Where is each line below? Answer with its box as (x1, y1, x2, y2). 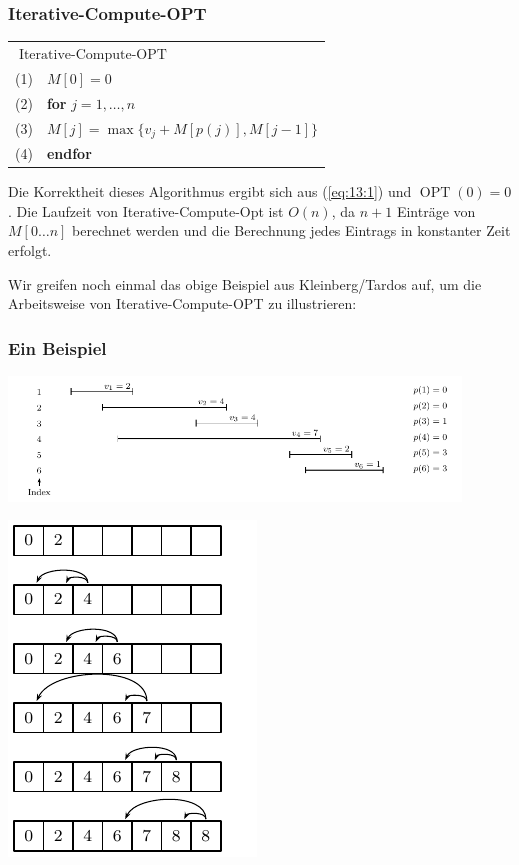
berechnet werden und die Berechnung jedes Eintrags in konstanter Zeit (72, 220, 511, 241)
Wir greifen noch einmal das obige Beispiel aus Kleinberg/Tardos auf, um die (8, 273, 482, 294)
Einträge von (396, 200, 476, 221)
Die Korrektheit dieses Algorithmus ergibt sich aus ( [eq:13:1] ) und (8, 181, 412, 202)
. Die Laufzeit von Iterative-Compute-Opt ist (8, 200, 284, 221)
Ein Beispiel (8, 335, 107, 360)
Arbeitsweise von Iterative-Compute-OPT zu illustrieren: (8, 293, 357, 314)
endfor (46, 143, 92, 164)
